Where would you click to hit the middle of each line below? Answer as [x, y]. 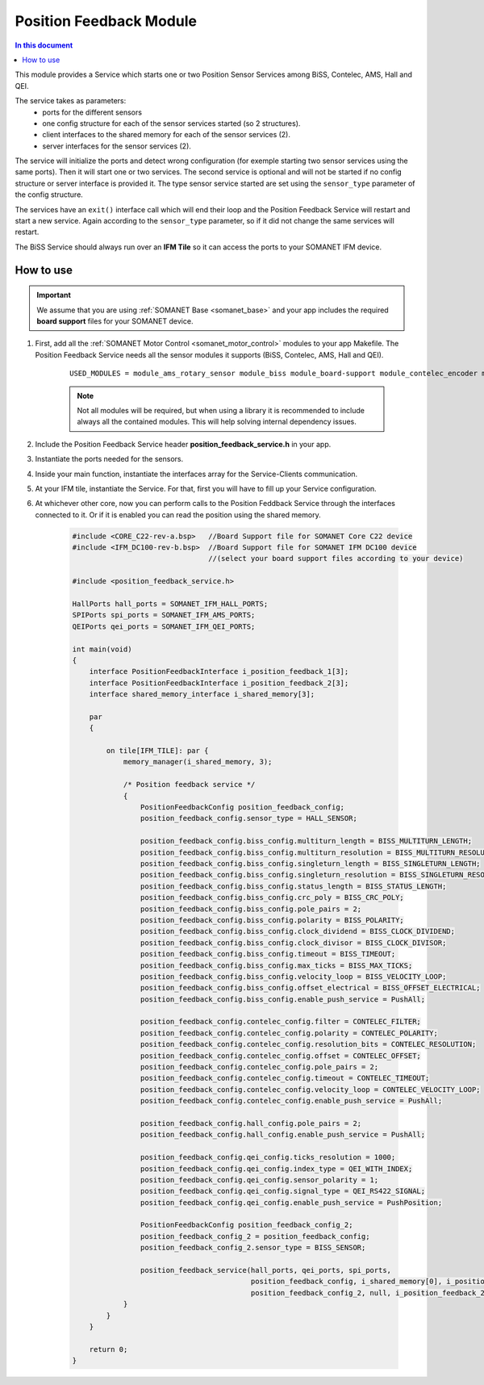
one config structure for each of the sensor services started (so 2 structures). [171, 123]
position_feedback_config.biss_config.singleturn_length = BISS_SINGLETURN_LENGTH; [310, 863]
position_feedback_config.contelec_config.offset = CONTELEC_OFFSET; [280, 1056]
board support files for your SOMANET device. [115, 321]
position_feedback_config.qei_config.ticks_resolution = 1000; [268, 1157]
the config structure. [49, 195]
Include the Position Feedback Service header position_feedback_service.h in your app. [183, 444]
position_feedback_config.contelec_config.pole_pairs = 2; [259, 1067]
